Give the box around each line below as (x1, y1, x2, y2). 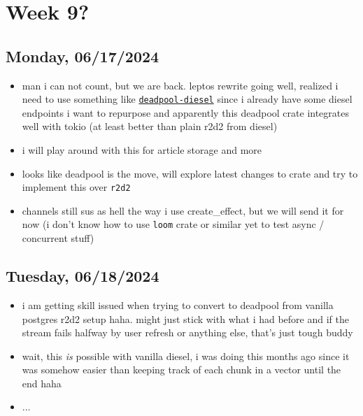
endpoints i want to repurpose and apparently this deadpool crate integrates (22, 105, 350, 120)
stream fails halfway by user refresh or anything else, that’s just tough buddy (22, 325, 353, 340)
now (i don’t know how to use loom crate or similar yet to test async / (22, 217, 325, 231)
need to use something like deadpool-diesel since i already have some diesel (22, 92, 353, 106)
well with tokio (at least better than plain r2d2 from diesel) (22, 119, 278, 134)
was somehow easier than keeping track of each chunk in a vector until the (22, 362, 341, 377)
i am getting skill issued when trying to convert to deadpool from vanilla (22, 297, 334, 312)
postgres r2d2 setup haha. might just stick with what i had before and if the (22, 311, 349, 326)
